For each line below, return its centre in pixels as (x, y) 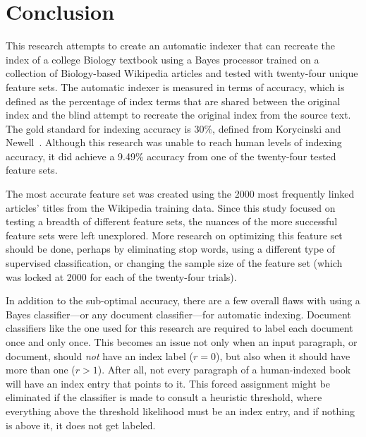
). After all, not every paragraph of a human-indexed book (224, 370)
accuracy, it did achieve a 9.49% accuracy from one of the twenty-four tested (171, 156)
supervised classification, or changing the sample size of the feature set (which (174, 263)
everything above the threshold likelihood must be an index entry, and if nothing (181, 411)
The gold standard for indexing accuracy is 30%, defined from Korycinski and (173, 128)
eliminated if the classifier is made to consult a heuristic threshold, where (164, 397)
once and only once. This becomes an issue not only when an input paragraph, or (182, 342)
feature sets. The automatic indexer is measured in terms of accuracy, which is (175, 86)
